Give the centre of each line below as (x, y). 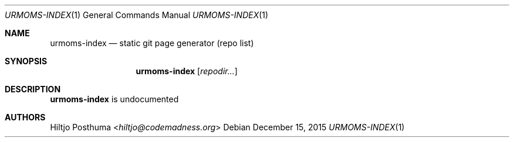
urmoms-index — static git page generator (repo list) (152, 43)
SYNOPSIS (26, 61)
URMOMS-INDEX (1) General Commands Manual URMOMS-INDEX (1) (137, 15)
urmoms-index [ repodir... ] (187, 71)
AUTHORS (25, 117)
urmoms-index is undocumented (114, 99)
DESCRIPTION (33, 89)
